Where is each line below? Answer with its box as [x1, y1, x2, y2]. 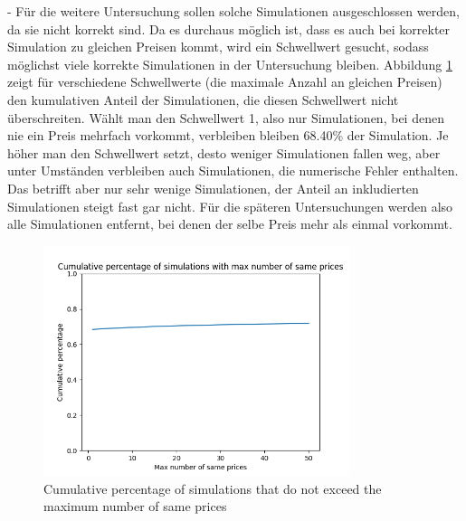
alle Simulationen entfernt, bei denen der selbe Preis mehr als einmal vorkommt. [7, 214, 452, 233]
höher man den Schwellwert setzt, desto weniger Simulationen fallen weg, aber [7, 143, 441, 162]
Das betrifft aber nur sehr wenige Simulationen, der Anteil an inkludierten [7, 178, 419, 197]
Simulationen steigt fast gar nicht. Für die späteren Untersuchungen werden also [7, 196, 453, 215]
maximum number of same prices [43, 497, 227, 516]
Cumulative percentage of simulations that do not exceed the [43, 478, 382, 497]
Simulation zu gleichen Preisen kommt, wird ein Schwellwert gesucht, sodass [7, 37, 429, 56]
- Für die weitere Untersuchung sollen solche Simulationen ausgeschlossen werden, [7, 2, 460, 20]
